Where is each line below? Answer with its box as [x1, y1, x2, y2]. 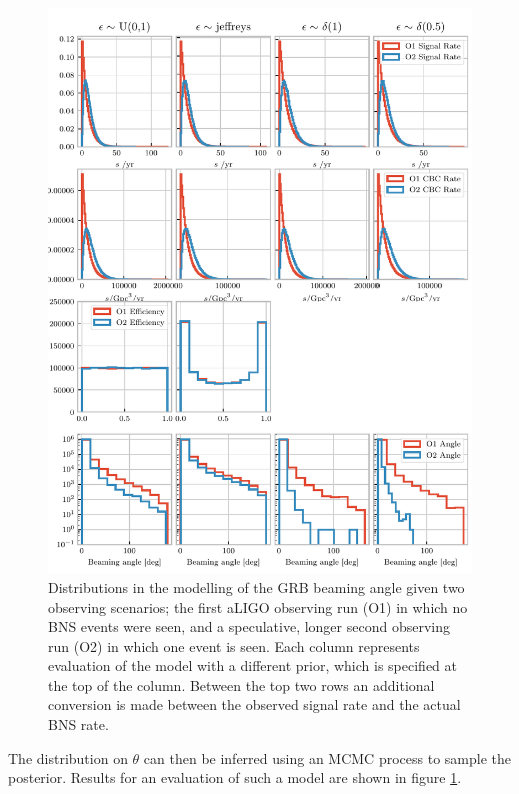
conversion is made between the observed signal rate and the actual [48, 694, 461, 715]
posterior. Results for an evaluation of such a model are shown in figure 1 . [8, 767, 462, 788]
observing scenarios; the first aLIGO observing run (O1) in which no [48, 596, 468, 617]
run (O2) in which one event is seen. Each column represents [48, 635, 420, 656]
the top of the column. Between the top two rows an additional [48, 674, 435, 695]
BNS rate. [48, 714, 109, 735]
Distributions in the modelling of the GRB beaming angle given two [48, 576, 465, 597]
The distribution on [8, 747, 128, 768]
